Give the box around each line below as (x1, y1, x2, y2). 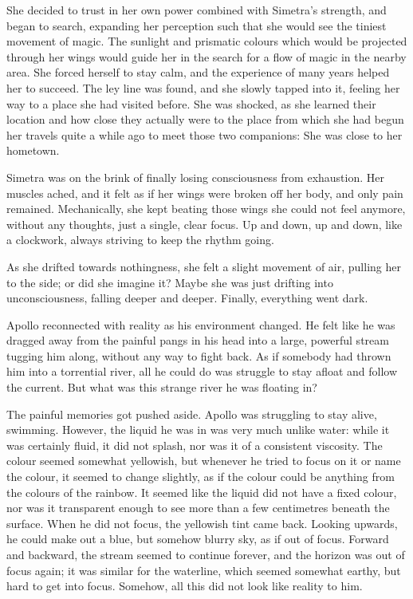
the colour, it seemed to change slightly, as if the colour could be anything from (6, 468, 395, 485)
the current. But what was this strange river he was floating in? (6, 379, 317, 396)
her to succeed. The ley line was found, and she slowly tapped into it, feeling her (6, 79, 400, 96)
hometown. (6, 142, 60, 159)
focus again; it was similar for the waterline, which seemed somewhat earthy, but (6, 562, 401, 578)
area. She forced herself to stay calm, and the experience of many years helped (6, 64, 390, 81)
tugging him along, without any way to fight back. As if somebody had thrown (6, 347, 391, 364)
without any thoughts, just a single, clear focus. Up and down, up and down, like (6, 215, 403, 232)
